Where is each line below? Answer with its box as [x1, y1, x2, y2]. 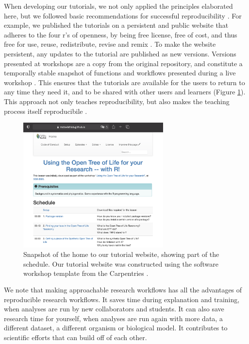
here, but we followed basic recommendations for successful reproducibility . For [4, 10, 242, 20]
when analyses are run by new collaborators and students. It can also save [4, 304, 224, 314]
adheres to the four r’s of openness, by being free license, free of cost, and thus [4, 29, 237, 39]
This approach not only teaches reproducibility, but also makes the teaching [4, 96, 230, 106]
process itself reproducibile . [4, 106, 87, 116]
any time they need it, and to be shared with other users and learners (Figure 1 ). [4, 87, 246, 97]
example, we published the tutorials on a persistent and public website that [4, 20, 229, 30]
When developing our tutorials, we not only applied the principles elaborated [4, 1, 233, 11]
